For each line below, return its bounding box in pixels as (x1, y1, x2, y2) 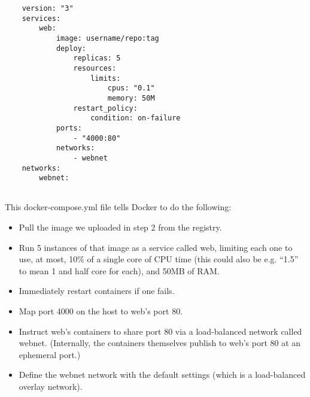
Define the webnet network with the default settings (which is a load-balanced (19, 368, 306, 381)
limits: (90, 74, 121, 83)
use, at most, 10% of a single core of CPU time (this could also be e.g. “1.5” (19, 253, 299, 265)
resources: (73, 63, 117, 72)
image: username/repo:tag (56, 34, 159, 43)
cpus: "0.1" (107, 84, 155, 93)
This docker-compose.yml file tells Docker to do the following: (5, 201, 232, 213)
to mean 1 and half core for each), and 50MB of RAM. (19, 264, 220, 277)
